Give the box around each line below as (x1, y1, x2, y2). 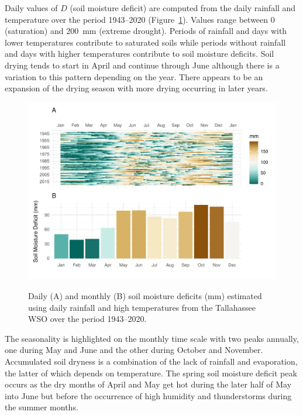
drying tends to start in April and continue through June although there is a (5, 59, 280, 71)
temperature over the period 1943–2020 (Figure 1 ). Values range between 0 (5, 13, 275, 25)
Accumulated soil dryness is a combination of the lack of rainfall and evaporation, (5, 355, 298, 367)
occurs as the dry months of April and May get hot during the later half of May (5, 378, 292, 390)
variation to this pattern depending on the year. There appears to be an (5, 70, 263, 83)
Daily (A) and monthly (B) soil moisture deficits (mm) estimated (28, 290, 262, 302)
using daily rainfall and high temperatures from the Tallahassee (28, 301, 256, 313)
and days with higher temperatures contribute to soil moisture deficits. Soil (5, 47, 274, 60)
